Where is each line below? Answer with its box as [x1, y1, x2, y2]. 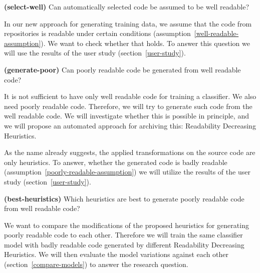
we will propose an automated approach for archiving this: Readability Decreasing [4, 120, 256, 130]
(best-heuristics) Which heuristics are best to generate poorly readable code [4, 193, 244, 203]
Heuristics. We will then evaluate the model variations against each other [4, 249, 229, 259]
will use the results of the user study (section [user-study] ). [4, 47, 186, 58]
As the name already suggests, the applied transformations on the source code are [4, 147, 255, 157]
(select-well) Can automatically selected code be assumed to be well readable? [4, 1, 249, 11]
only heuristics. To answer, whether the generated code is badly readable [4, 156, 227, 167]
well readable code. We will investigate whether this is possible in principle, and [4, 110, 249, 121]
